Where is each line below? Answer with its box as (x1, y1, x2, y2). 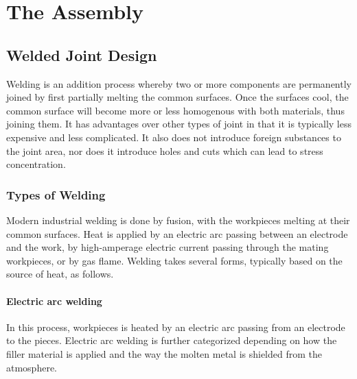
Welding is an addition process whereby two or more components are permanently (6, 76, 352, 90)
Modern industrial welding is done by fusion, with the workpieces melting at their (6, 212, 350, 227)
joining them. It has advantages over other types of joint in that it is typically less (6, 117, 352, 131)
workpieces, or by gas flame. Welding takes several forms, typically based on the (6, 253, 343, 267)
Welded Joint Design (6, 44, 157, 65)
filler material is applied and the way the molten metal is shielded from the (6, 346, 322, 360)
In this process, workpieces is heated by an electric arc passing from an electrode (6, 319, 345, 334)
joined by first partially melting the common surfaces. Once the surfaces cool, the (6, 90, 349, 104)
